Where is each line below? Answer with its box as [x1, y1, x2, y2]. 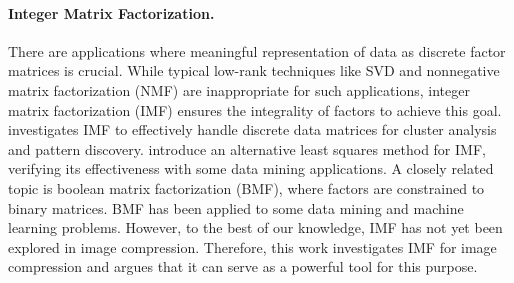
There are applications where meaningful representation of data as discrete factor [8, 40, 506, 61]
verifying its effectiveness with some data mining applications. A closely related [8, 158, 494, 179]
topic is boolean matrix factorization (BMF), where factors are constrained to [8, 177, 485, 198]
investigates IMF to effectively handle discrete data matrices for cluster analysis [8, 119, 497, 140]
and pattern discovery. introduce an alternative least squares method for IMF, [8, 138, 486, 159]
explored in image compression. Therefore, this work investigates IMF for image [8, 236, 497, 257]
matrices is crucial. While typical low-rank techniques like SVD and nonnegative [8, 60, 500, 81]
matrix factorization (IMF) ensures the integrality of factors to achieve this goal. [8, 99, 502, 120]
